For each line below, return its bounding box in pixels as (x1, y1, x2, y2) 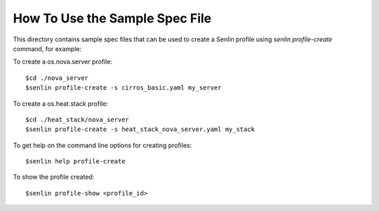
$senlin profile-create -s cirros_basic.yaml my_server (25, 84, 222, 92)
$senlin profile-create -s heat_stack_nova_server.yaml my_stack (25, 125, 255, 133)
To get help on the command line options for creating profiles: (13, 141, 192, 149)
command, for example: (13, 44, 82, 53)
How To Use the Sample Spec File (13, 11, 212, 26)
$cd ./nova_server (25, 74, 89, 82)
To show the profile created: (13, 172, 95, 182)
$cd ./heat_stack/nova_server (25, 116, 130, 123)
